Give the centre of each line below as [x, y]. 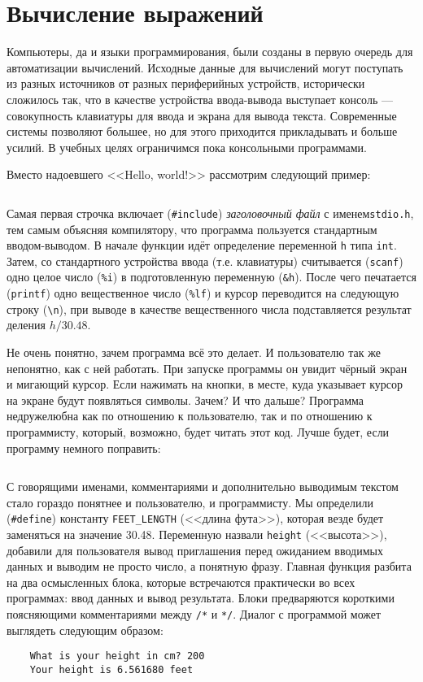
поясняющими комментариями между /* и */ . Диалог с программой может [194, 614]
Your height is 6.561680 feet [111, 669]
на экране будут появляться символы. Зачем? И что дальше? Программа [185, 400]
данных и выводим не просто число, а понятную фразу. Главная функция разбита [209, 566]
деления [26, 325]
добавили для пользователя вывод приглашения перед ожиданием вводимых [195, 550]
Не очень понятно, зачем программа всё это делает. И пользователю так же [194, 352]
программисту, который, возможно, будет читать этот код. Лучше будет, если [198, 431]
